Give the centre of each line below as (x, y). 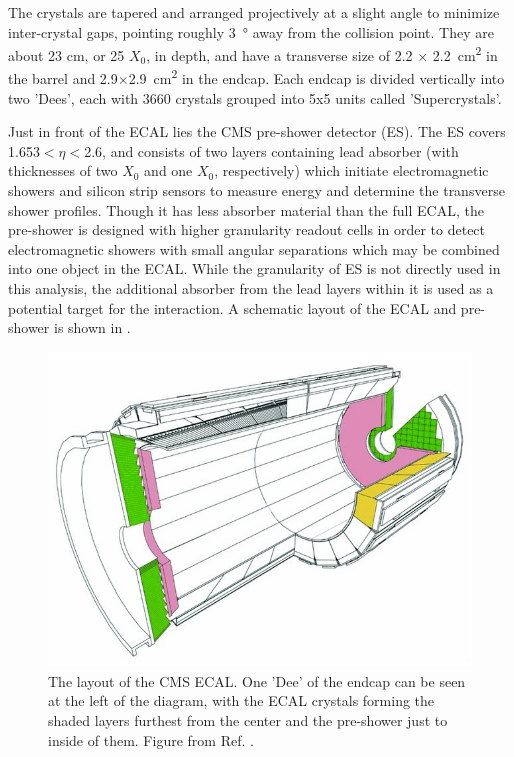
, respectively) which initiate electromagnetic (351, 170)
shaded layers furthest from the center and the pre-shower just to (248, 719)
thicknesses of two (63, 170)
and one (168, 170)
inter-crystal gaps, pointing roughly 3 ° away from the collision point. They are (251, 31)
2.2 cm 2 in (465, 53)
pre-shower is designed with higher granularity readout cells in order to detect (247, 229)
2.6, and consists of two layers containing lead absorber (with (271, 150)
